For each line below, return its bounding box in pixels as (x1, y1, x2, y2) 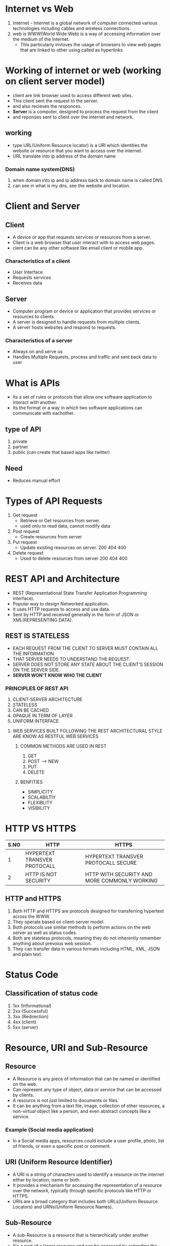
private (12, 438, 28, 445)
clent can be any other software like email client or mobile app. (12, 245, 144, 251)
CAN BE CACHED (12, 707, 49, 713)
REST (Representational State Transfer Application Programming (12, 590, 147, 596)
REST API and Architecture (5, 573, 120, 585)
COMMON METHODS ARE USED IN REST (20, 743, 107, 749)
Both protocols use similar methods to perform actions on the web (12, 924, 151, 930)
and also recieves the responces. (12, 103, 82, 109)
